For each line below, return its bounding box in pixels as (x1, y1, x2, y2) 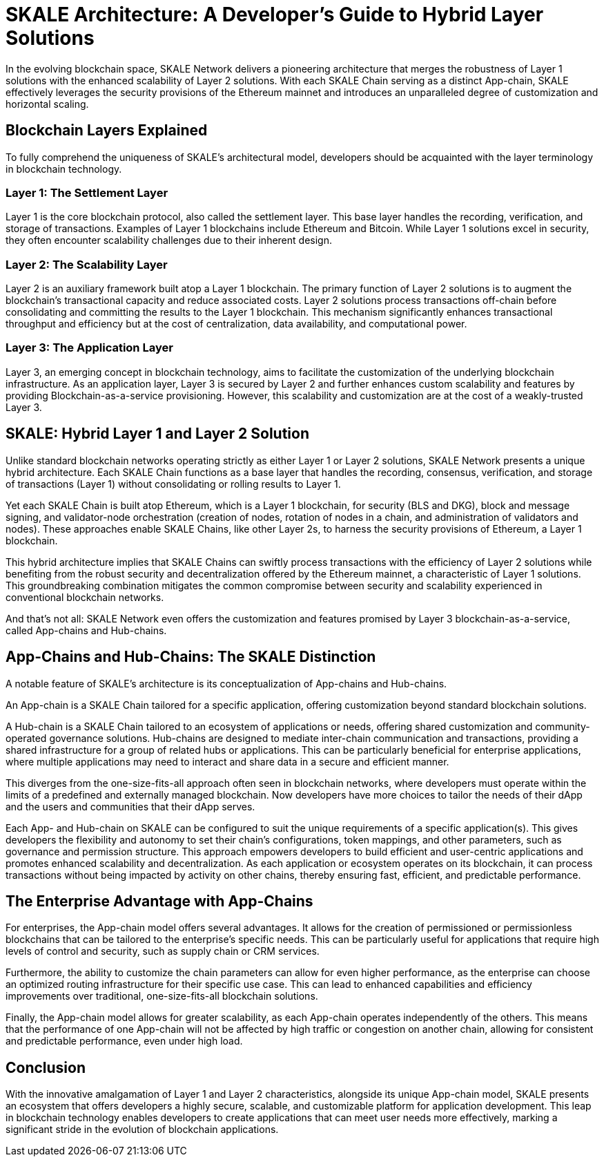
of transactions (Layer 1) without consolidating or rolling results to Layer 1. (6, 477, 341, 490)
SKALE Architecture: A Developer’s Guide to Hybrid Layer (6, 3, 544, 26)
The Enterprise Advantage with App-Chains (6, 892, 313, 910)
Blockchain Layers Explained (6, 122, 208, 140)
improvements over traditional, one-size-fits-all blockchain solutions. (6, 990, 318, 1002)
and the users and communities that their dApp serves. (6, 800, 255, 812)
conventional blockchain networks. (6, 591, 164, 603)
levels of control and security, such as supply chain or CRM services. (6, 945, 320, 958)
